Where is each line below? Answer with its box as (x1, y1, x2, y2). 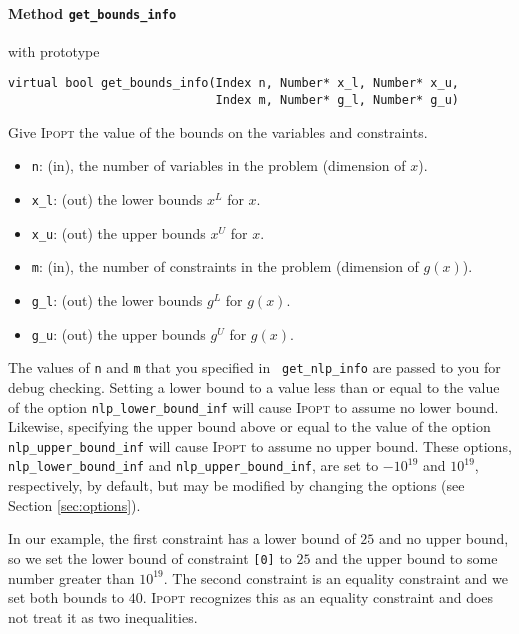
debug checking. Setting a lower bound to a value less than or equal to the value (8, 376, 500, 397)
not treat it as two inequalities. (8, 606, 198, 627)
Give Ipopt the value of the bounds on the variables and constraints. (8, 121, 428, 142)
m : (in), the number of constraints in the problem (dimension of (31, 256, 419, 277)
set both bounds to (8, 587, 125, 608)
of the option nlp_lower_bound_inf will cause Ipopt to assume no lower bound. (8, 396, 499, 417)
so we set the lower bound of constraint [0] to (8, 547, 292, 568)
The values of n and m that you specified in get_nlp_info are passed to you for (8, 357, 501, 378)
